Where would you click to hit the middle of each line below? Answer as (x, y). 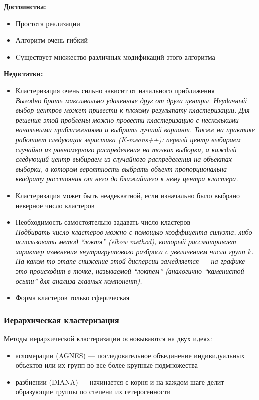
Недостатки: (24, 73)
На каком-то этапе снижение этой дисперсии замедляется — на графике (130, 261)
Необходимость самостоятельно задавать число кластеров (103, 222)
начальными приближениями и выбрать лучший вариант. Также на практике (135, 129)
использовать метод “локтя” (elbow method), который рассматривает (126, 242)
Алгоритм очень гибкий (52, 40)
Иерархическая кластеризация (62, 320)
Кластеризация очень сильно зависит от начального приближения (115, 90)
